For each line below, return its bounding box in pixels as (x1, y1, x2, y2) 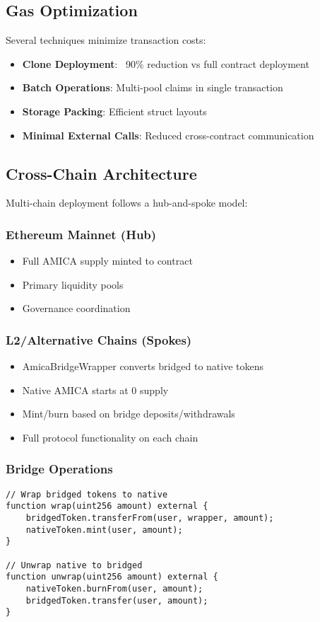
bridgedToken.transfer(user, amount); (25, 595, 208, 606)
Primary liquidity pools (22, 277, 124, 292)
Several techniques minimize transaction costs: (6, 33, 206, 47)
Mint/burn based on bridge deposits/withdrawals (22, 406, 235, 421)
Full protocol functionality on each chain (22, 430, 198, 444)
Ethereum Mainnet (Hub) (6, 225, 157, 243)
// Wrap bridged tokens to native (6, 489, 168, 500)
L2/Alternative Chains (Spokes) (6, 330, 192, 348)
